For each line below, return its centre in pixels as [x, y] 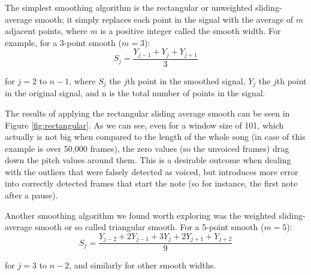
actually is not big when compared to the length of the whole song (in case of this [155, 137]
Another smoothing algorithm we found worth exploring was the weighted [141, 215]
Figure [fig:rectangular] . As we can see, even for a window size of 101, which [144, 125]
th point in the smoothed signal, [186, 80]
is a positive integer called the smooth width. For [191, 31]
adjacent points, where [46, 31]
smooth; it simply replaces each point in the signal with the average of [164, 19]
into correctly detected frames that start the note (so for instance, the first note [151, 183]
